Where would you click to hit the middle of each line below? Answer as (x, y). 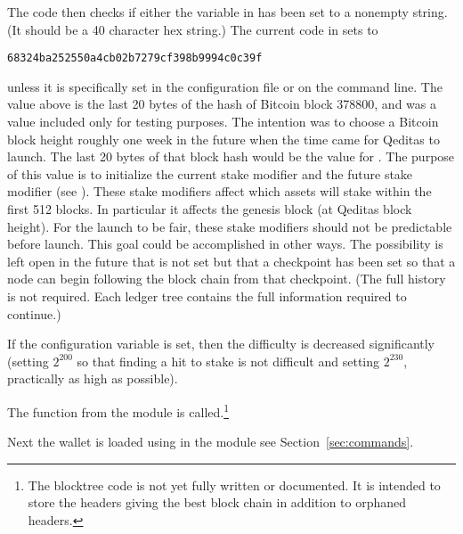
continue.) (34, 313)
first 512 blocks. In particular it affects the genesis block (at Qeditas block (210, 209)
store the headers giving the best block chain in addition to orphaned (217, 502)
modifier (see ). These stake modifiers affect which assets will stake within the (219, 191)
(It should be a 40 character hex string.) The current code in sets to (193, 29)
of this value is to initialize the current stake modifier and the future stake (210, 173)
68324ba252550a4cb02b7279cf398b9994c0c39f (135, 58)
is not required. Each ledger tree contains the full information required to (207, 296)
